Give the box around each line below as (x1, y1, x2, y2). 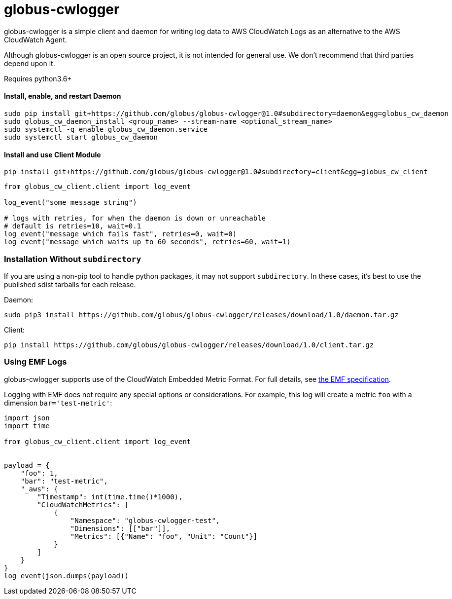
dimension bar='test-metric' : (4, 398, 112, 407)
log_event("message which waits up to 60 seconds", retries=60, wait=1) (4, 238, 291, 246)
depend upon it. (4, 59, 55, 68)
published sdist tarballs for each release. (4, 280, 136, 289)
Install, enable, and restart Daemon (4, 92, 121, 101)
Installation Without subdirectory (4, 254, 141, 264)
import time (4, 421, 50, 430)
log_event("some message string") (4, 198, 137, 207)
